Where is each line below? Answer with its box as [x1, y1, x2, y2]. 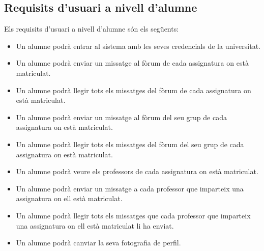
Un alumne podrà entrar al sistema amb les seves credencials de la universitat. [16, 40, 260, 51]
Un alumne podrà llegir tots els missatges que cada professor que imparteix [16, 210, 251, 220]
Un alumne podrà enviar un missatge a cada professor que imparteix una [16, 183, 244, 193]
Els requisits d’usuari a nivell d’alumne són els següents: [4, 23, 179, 34]
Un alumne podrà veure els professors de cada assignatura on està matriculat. [16, 166, 258, 177]
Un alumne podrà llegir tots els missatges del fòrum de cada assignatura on [16, 85, 251, 95]
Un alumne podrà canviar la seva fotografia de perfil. [16, 237, 181, 248]
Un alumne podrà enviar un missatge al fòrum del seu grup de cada [16, 111, 227, 122]
